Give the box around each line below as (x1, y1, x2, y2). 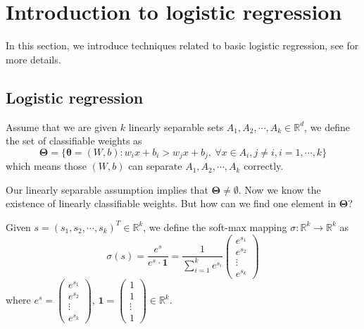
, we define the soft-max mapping (143, 219, 287, 234)
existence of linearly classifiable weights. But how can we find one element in (6, 196, 337, 211)
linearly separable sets (128, 119, 224, 134)
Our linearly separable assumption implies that (6, 182, 208, 197)
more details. (6, 51, 61, 66)
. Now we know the (238, 182, 321, 197)
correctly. (244, 159, 284, 173)
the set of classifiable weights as (6, 133, 142, 148)
